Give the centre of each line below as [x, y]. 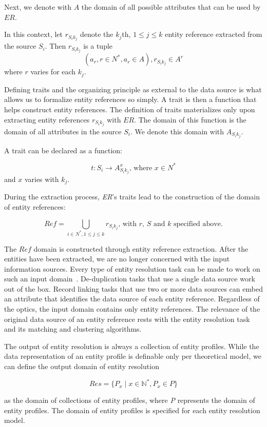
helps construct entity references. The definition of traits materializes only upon [130, 109]
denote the [97, 34]
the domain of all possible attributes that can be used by [171, 7]
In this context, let [34, 34]
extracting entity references [47, 119]
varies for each [53, 72]
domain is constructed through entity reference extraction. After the [141, 248]
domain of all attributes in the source [63, 131]
